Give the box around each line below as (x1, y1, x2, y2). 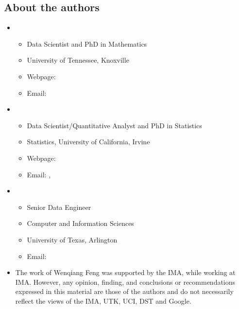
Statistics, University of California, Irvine (27, 137, 150, 147)
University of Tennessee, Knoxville (27, 55, 129, 65)
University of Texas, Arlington (27, 234, 118, 244)
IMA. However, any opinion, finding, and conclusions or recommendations (15, 276, 236, 287)
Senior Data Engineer (27, 202, 91, 212)
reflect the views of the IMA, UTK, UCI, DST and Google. (15, 295, 191, 306)
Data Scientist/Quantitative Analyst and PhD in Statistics (27, 120, 202, 130)
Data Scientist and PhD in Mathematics (27, 38, 147, 49)
